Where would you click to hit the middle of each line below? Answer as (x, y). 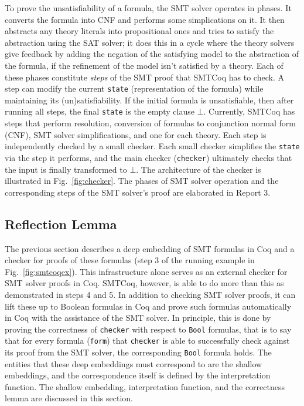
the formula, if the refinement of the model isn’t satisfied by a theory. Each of (144, 65)
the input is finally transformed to (66, 169)
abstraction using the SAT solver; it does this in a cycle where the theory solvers (150, 42)
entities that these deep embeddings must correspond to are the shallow (134, 363)
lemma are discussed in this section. (69, 398)
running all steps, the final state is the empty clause (100, 111)
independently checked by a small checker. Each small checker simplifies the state (152, 146)
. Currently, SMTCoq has (249, 111)
